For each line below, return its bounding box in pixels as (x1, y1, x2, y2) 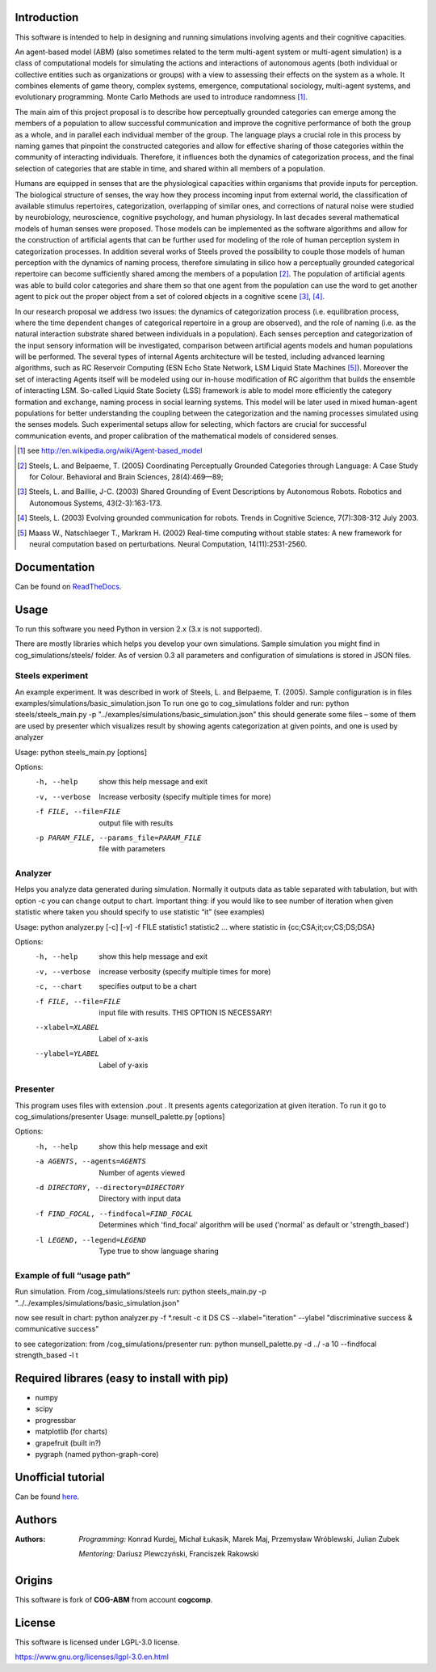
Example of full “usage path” (15, 1269, 131, 1281)
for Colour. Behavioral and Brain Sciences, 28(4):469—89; (29, 471, 224, 481)
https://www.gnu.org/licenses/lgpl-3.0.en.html (15, 1652, 170, 1661)
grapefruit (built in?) (35, 1438, 102, 1447)
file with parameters (99, 844, 166, 854)
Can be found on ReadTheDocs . (15, 581, 122, 591)
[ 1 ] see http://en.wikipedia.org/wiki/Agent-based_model (17, 445, 203, 456)
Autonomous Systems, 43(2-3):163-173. (29, 498, 163, 508)
